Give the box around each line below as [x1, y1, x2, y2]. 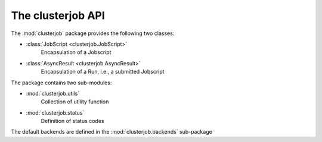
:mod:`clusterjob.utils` [26, 90, 80, 97]
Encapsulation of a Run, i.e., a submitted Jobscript [41, 68, 165, 75]
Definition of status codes [41, 118, 104, 125]
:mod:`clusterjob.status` [26, 109, 85, 116]
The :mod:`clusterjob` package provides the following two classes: [11, 30, 175, 37]
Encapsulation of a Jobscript [41, 49, 112, 56]
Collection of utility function [41, 98, 109, 105]
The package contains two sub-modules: [11, 79, 112, 86]
